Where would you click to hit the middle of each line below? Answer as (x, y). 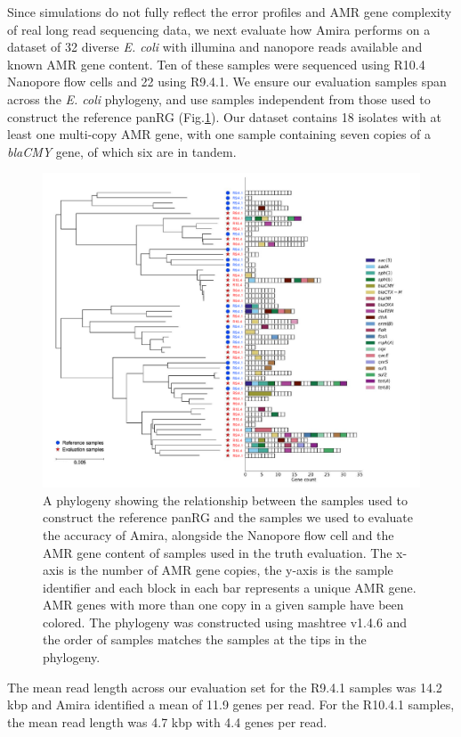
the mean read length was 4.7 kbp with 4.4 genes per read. (167, 721)
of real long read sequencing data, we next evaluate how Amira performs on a (219, 29)
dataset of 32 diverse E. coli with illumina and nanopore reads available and (215, 47)
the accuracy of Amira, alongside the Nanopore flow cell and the (218, 534)
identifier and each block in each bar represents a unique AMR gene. (230, 587)
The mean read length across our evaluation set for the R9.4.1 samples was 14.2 (225, 687)
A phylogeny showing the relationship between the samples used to (225, 500)
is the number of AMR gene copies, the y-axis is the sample (230, 570)
